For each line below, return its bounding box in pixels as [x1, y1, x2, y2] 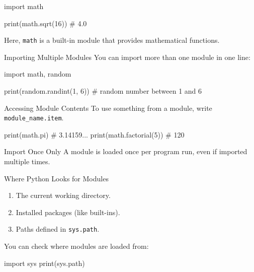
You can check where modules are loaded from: [4, 241, 149, 251]
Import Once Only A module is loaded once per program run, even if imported [4, 146, 247, 157]
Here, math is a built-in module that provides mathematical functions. [4, 35, 220, 45]
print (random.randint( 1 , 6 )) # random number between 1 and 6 [4, 86, 202, 96]
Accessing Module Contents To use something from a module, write [4, 102, 212, 113]
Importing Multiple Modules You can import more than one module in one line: [4, 51, 250, 62]
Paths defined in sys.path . [16, 224, 100, 234]
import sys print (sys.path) [4, 257, 85, 268]
